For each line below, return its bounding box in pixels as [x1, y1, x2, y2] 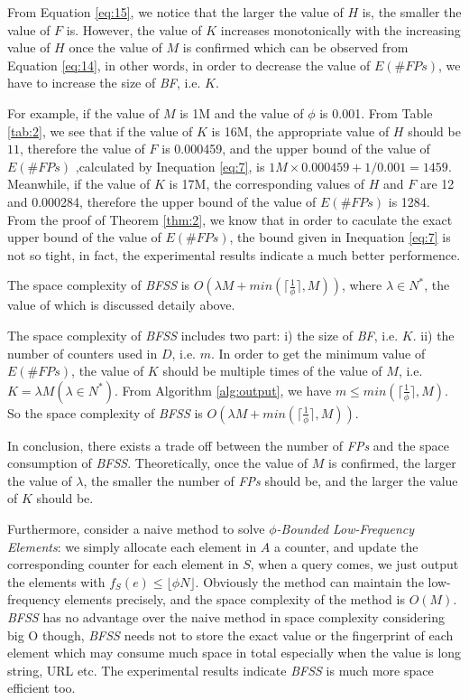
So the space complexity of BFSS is [7, 403, 203, 422]
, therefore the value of [20, 139, 145, 158]
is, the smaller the [362, 3, 462, 21]
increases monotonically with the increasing [220, 20, 461, 39]
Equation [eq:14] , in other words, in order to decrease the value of [7, 55, 371, 74]
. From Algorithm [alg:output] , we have [114, 380, 332, 399]
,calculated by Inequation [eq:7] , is [75, 156, 265, 175]
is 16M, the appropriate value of [211, 121, 390, 140]
